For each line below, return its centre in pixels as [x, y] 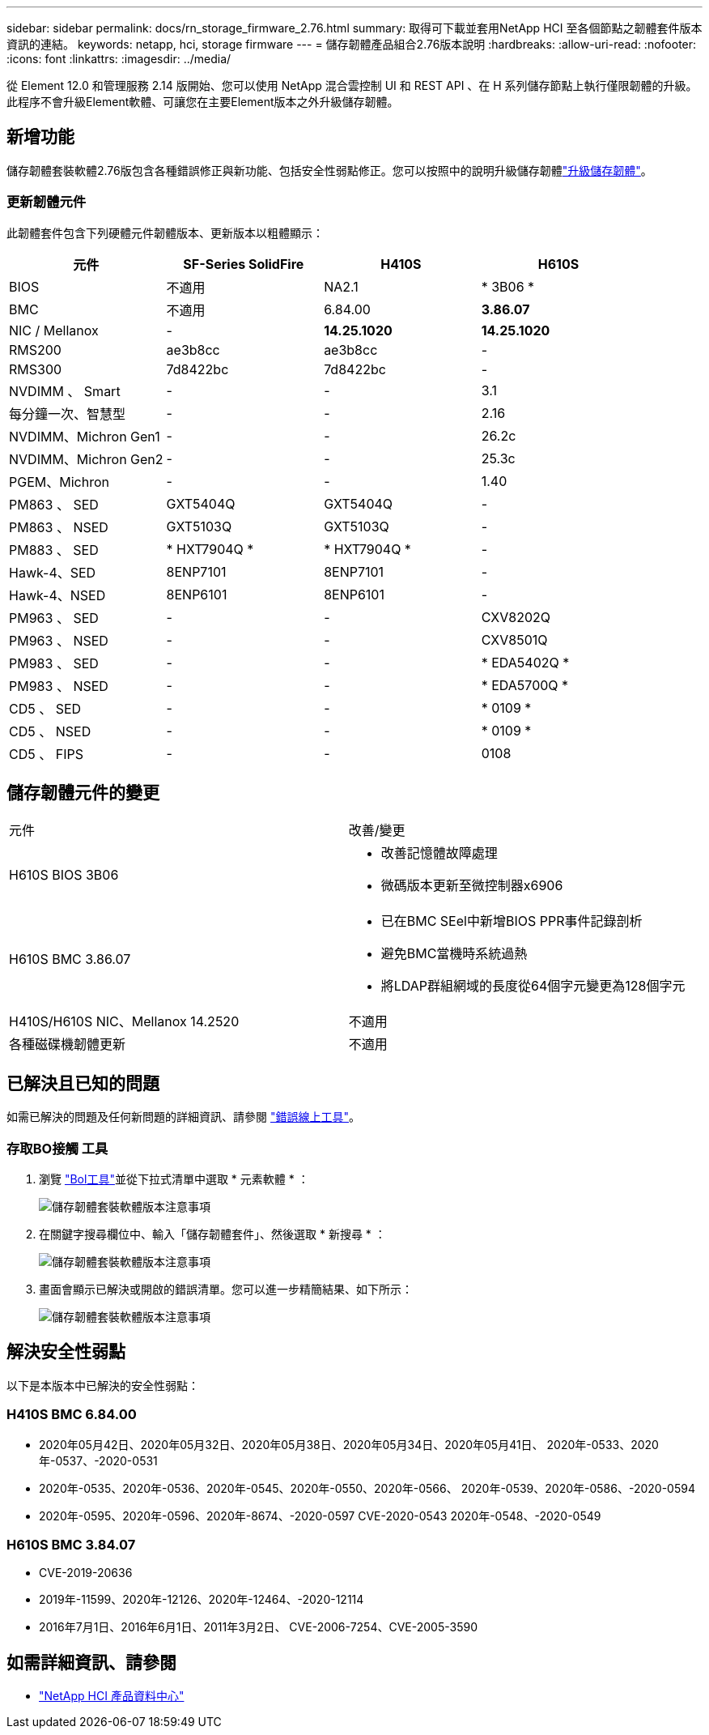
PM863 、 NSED [59, 527]
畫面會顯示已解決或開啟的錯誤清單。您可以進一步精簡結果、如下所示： [226, 1290]
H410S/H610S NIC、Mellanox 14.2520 [124, 1022]
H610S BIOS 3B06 [64, 875]
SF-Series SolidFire [244, 264]
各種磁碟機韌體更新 [68, 1044]
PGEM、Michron [59, 482]
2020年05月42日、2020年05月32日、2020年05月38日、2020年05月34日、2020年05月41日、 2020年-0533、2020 [349, 1444]
